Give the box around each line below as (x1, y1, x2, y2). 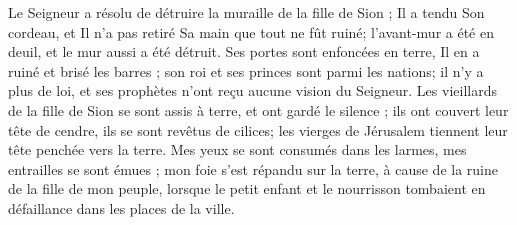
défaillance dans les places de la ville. (8, 197, 235, 218)
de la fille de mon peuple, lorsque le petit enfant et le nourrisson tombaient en (8, 178, 486, 199)
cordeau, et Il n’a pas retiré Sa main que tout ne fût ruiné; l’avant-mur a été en (8, 21, 494, 42)
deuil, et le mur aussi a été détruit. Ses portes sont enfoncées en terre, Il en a (8, 41, 480, 62)
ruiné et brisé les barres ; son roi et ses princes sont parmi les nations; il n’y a (8, 60, 484, 81)
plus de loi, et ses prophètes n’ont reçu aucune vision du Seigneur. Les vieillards (8, 80, 497, 101)
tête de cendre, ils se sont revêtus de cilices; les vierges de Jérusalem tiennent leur (8, 119, 508, 140)
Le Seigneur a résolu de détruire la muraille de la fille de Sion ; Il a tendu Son (8, 2, 485, 22)
